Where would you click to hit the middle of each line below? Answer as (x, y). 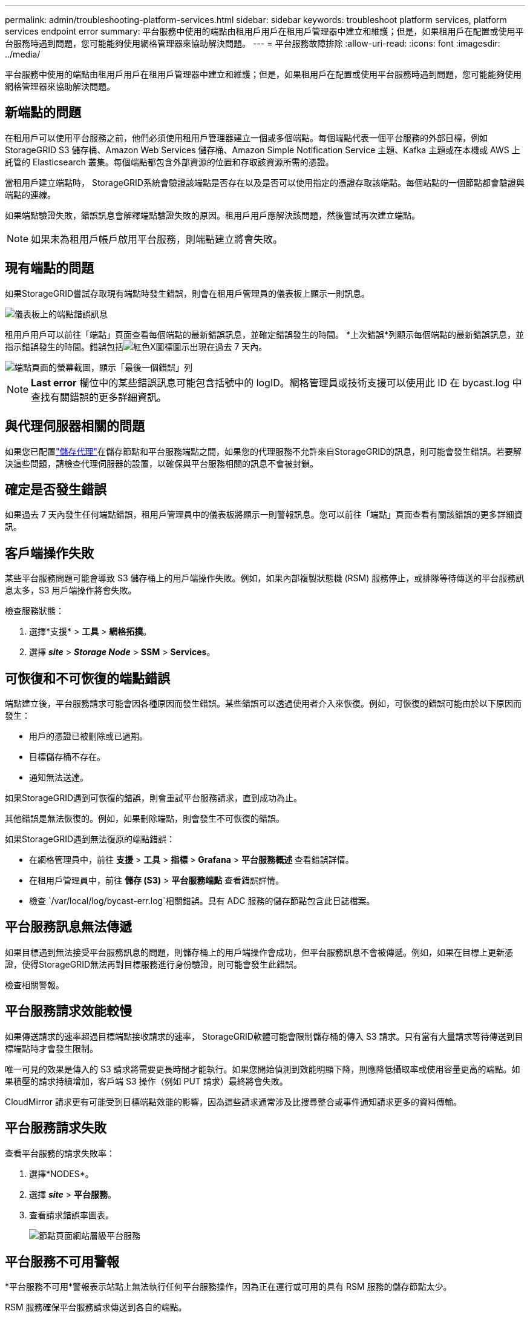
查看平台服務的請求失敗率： (60, 1153)
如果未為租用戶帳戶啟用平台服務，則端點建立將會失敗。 (157, 239)
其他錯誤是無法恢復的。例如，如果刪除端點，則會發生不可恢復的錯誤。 (145, 819)
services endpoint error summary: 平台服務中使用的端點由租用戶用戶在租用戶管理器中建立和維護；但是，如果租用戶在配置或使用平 (264, 31)
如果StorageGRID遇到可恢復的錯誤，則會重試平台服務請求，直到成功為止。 (154, 798)
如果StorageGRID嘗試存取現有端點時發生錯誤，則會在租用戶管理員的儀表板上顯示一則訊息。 (188, 293)
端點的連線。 (30, 194)
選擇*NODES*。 (61, 1173)
